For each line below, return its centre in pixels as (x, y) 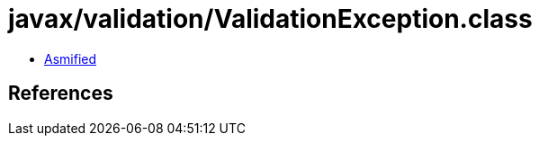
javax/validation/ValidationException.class (270, 19)
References (61, 94)
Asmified (71, 58)
